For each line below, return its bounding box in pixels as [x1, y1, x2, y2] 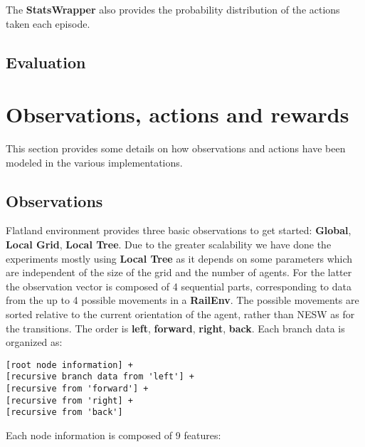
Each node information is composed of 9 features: [6, 428, 221, 443]
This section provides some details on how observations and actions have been [6, 141, 346, 156]
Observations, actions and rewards [6, 100, 349, 129]
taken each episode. [6, 16, 90, 31]
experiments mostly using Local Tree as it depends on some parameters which [6, 251, 353, 265]
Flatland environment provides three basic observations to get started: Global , [6, 223, 351, 238]
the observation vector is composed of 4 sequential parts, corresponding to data [6, 278, 351, 293]
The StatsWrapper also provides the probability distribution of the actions [6, 2, 340, 16]
